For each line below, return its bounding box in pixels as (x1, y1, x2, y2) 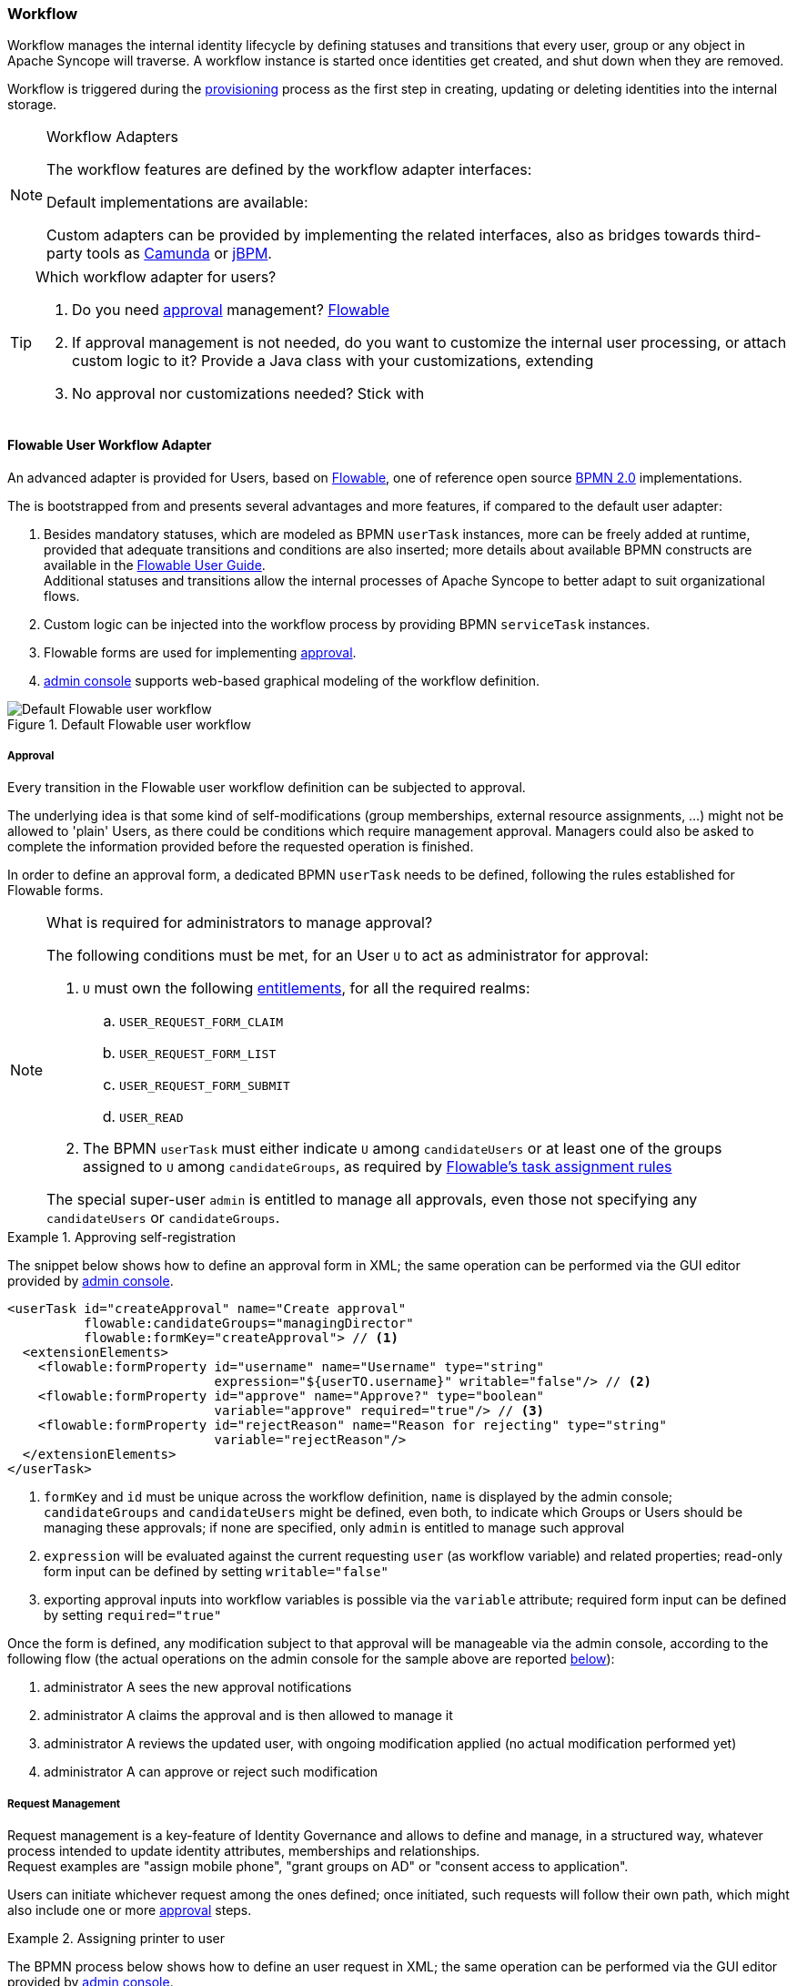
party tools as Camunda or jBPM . (46, 244, 272, 263)
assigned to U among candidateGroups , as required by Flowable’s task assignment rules (83, 1157, 672, 1176)
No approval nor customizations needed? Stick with (72, 384, 425, 403)
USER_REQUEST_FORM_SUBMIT (119, 1079, 290, 1094)
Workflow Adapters (46, 127, 178, 147)
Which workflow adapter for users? (35, 268, 277, 287)
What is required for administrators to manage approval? (46, 913, 433, 932)
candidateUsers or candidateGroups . (46, 1208, 280, 1227)
